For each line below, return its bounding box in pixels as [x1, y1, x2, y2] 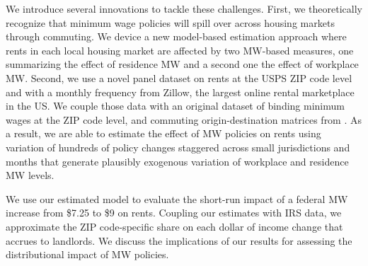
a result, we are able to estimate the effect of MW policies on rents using [6, 126, 321, 141]
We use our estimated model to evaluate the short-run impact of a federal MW [6, 191, 348, 206]
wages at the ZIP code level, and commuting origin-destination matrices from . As [6, 112, 362, 127]
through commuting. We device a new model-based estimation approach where [6, 29, 347, 44]
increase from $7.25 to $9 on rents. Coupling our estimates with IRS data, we [6, 205, 342, 220]
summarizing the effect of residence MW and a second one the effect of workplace [6, 57, 359, 71]
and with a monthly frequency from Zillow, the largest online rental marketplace [6, 84, 355, 99]
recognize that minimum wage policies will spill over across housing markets [6, 15, 335, 30]
